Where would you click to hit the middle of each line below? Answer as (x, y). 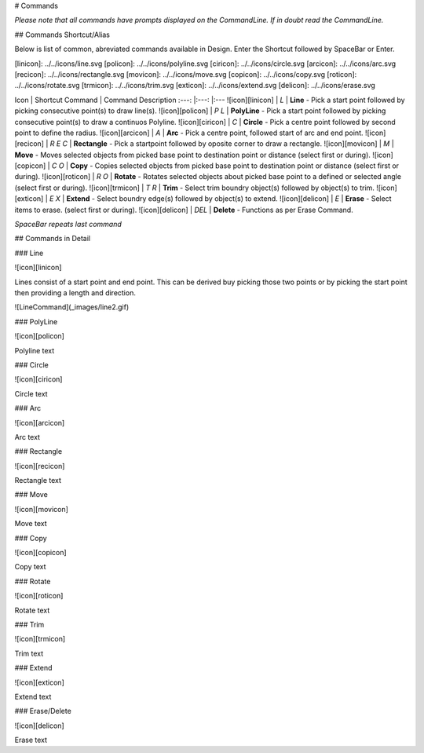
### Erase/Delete (43, 711)
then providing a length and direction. (75, 292)
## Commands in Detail (53, 239)
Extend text (33, 696)
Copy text (30, 567)
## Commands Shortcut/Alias (62, 35)
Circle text (31, 393)
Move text (31, 524)
